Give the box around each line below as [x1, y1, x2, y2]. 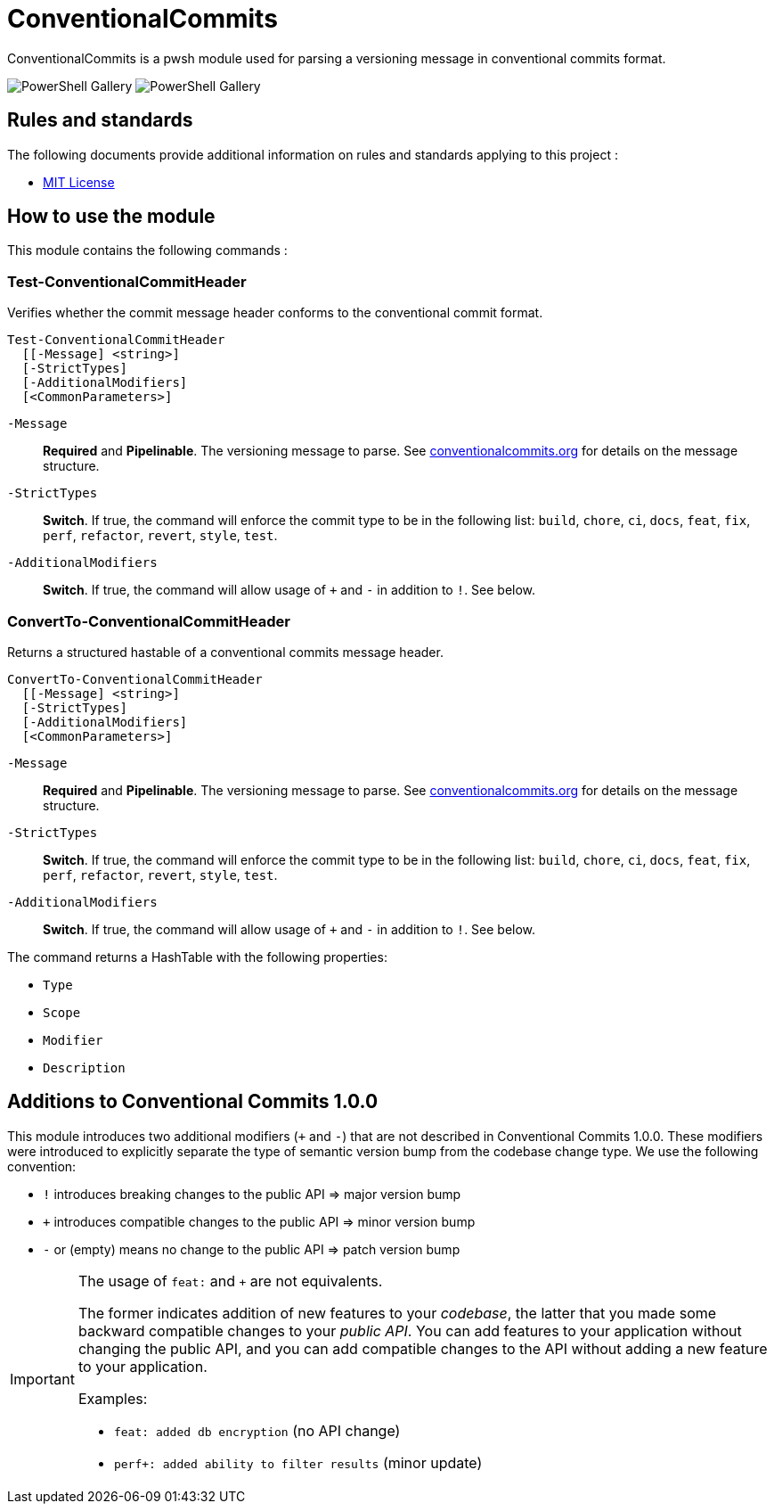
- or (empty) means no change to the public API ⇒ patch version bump [43, 1241, 460, 1257]
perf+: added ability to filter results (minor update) [113, 1453, 483, 1472]
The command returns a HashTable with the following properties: [7, 948, 387, 965]
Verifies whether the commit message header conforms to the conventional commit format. [7, 305, 543, 321]
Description [43, 1060, 126, 1075]
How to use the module [7, 205, 216, 228]
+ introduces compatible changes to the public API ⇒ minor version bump [43, 1213, 476, 1229]
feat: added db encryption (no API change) [113, 1421, 401, 1440]
